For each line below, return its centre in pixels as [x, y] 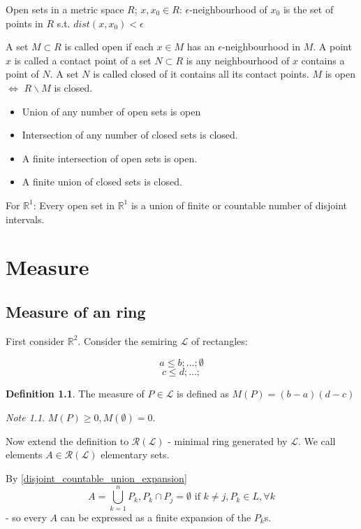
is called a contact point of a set [83, 60]
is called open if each [109, 47]
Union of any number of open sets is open [111, 111]
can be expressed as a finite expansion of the [156, 517]
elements [24, 454]
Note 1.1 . [25, 417]
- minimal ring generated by [228, 440]
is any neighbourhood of [238, 60]
